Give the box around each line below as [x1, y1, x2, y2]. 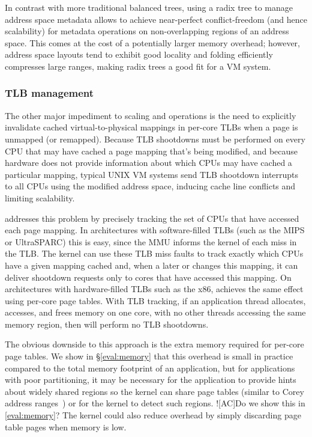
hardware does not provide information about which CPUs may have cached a [5, 156, 292, 169]
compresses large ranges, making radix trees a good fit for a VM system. [5, 60, 271, 72]
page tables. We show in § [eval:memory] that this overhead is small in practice [5, 350, 293, 362]
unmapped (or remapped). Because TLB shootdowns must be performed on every [5, 132, 305, 145]
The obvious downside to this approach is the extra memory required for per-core [5, 338, 304, 350]
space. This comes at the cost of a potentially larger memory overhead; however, [5, 36, 300, 49]
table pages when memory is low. [5, 420, 127, 433]
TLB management [5, 85, 94, 100]
